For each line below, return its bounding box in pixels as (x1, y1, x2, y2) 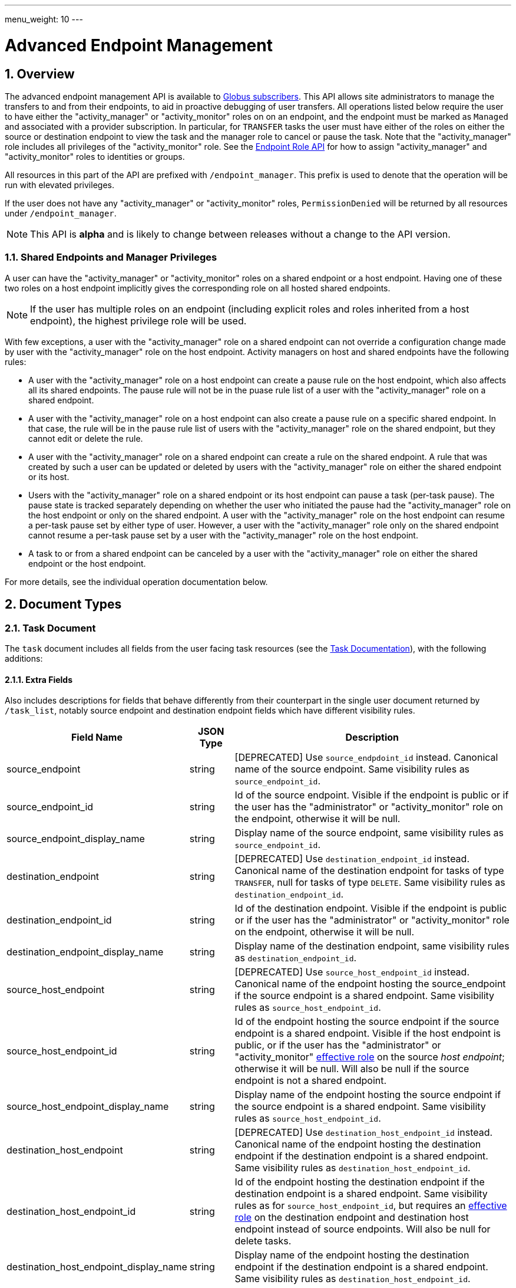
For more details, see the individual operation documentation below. (5, 576, 268, 587)
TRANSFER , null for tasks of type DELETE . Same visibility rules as (234, 876, 505, 889)
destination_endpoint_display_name (6, 946, 164, 958)
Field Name (71, 731, 123, 744)
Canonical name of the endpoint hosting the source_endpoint (234, 978, 506, 990)
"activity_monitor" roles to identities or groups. (5, 151, 185, 162)
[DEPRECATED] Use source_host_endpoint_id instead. (234, 966, 470, 978)
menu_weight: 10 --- (5, 14, 83, 24)
